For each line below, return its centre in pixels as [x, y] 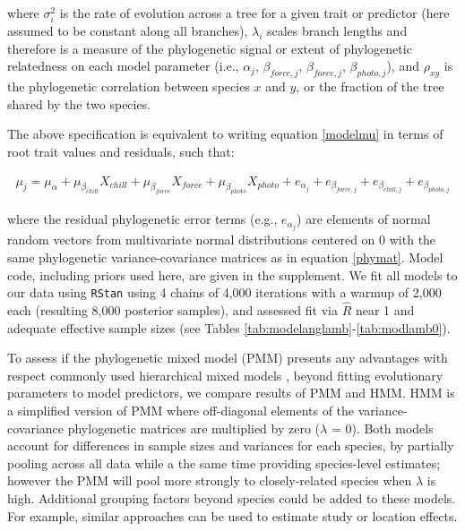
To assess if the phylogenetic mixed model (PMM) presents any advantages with [228, 358]
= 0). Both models [382, 428]
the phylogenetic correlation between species [129, 86]
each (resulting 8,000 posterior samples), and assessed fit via [172, 310]
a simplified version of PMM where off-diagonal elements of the [181, 411]
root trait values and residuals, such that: [121, 151]
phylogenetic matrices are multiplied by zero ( [194, 428]
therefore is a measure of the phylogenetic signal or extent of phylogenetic [210, 48]
